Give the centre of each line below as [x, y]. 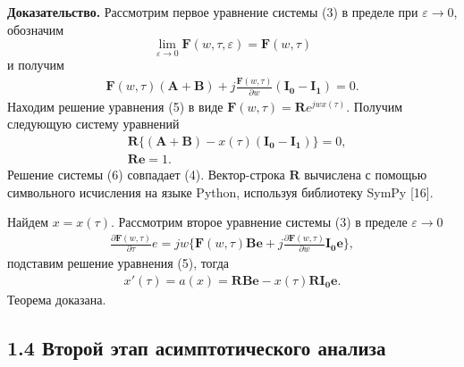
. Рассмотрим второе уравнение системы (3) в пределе [259, 222]
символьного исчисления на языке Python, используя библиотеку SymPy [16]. [220, 192]
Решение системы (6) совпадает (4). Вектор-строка [146, 174]
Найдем [28, 222]
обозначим [36, 29]
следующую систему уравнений [93, 124]
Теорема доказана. [57, 300]
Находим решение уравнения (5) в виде [115, 106]
